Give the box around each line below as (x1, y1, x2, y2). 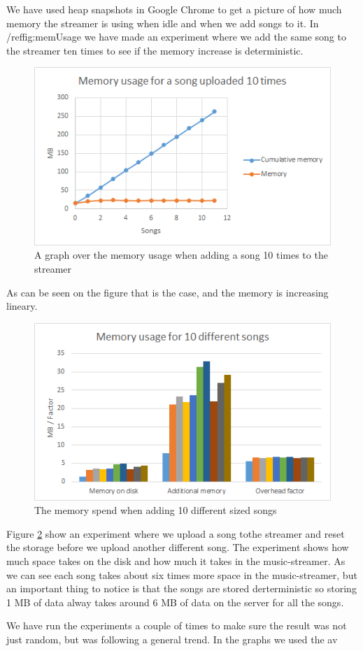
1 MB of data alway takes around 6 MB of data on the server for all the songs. (6, 594, 344, 609)
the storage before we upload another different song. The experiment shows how (6, 540, 349, 555)
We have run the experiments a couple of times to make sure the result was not (6, 618, 347, 633)
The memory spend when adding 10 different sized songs (34, 503, 277, 517)
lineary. (6, 299, 38, 313)
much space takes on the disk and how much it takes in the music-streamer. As (6, 553, 346, 568)
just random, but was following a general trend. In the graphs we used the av (6, 631, 338, 646)
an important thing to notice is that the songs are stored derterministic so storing (6, 581, 357, 596)
